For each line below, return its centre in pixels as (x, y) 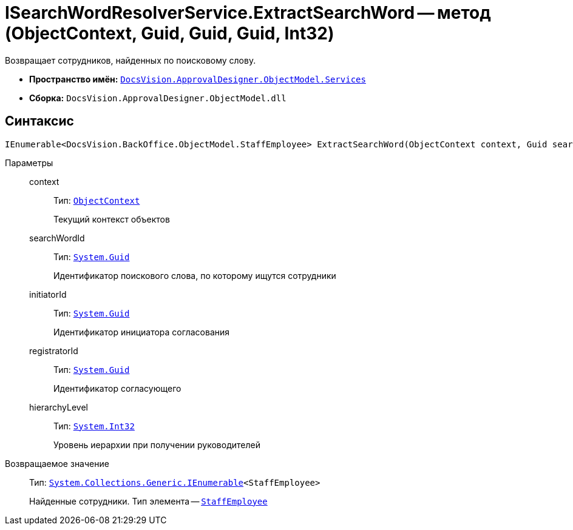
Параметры (29, 163)
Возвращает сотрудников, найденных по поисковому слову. (131, 60)
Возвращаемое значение (57, 463)
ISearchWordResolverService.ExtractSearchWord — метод (248, 13)
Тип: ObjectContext (97, 200)
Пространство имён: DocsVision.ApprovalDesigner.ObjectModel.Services (198, 79)
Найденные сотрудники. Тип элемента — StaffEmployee (148, 501)
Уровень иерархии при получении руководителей (157, 444)
